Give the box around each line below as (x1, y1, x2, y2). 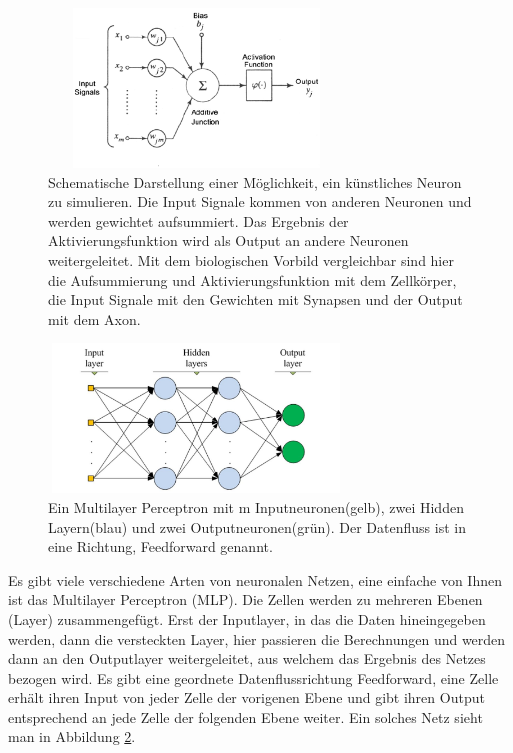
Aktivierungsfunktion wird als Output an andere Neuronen (48, 230, 409, 251)
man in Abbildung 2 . (8, 726, 136, 747)
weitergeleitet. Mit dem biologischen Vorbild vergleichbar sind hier (48, 249, 454, 270)
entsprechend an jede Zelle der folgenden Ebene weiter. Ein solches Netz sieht (8, 706, 483, 727)
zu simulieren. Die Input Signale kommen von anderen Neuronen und (48, 191, 472, 212)
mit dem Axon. (48, 308, 141, 329)
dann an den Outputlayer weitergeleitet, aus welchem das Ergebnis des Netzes (8, 648, 486, 669)
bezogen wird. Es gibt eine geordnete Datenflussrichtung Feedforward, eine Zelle (8, 667, 499, 688)
